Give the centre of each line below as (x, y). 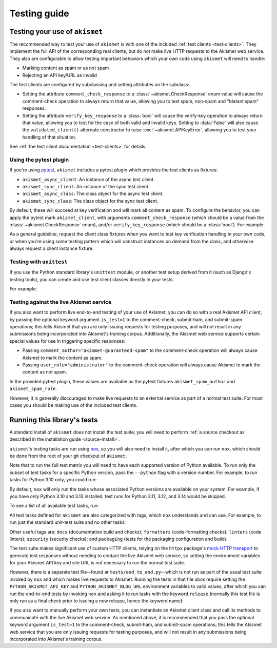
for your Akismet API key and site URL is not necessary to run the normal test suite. (97, 563)
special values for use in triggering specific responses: (67, 341)
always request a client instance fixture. (52, 248)
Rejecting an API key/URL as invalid (60, 75)
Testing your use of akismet (56, 32)
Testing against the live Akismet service (61, 302)
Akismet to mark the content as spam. (62, 358)
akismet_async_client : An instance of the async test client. (88, 179)
